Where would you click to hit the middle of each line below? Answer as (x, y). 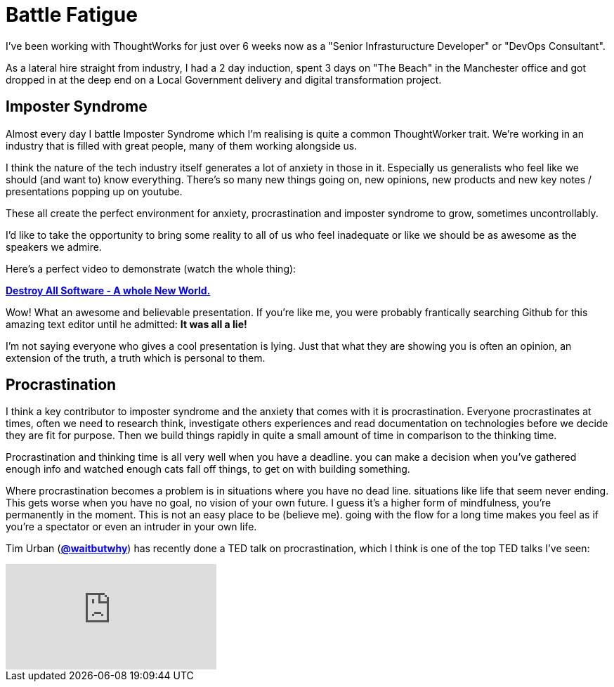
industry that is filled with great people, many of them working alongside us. (182, 145)
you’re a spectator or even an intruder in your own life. (131, 527)
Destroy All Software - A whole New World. (108, 290)
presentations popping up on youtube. (94, 191)
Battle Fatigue (72, 15)
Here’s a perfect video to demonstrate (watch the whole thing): (151, 268)
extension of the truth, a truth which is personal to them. (136, 358)
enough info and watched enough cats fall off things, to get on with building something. (208, 469)
